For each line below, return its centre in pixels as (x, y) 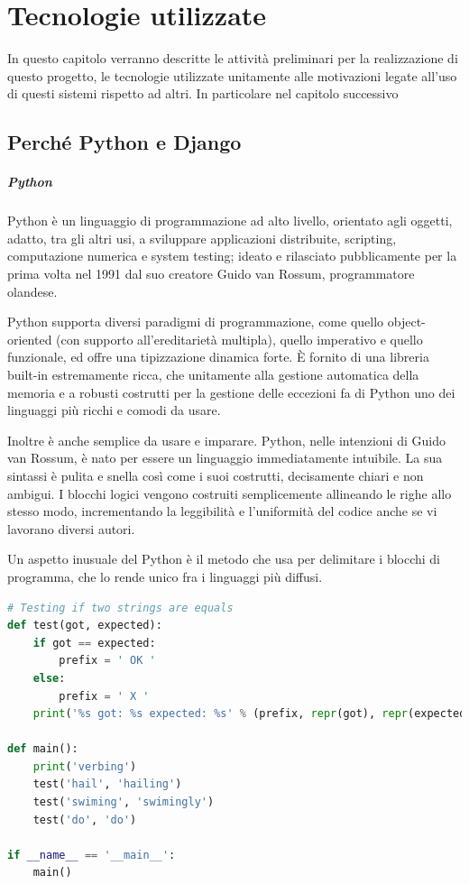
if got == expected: (94, 643)
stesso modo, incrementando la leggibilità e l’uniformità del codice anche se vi (222, 511)
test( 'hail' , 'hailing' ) (107, 784)
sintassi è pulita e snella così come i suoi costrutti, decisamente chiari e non (216, 475)
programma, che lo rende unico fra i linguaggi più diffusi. (165, 576)
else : (49, 678)
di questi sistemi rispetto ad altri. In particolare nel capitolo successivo (203, 93)
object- (406, 322)
